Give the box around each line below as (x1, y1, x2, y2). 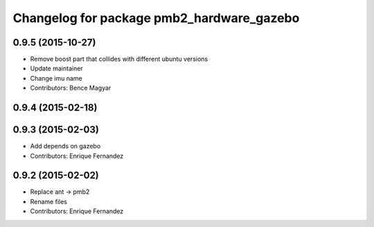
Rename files (30, 197, 67, 206)
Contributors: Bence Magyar (30, 83, 112, 92)
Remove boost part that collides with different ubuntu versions (30, 55, 208, 63)
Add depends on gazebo (30, 142, 101, 150)
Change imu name (30, 74, 82, 82)
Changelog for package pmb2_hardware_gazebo (12, 10, 300, 26)
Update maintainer (30, 64, 83, 72)
